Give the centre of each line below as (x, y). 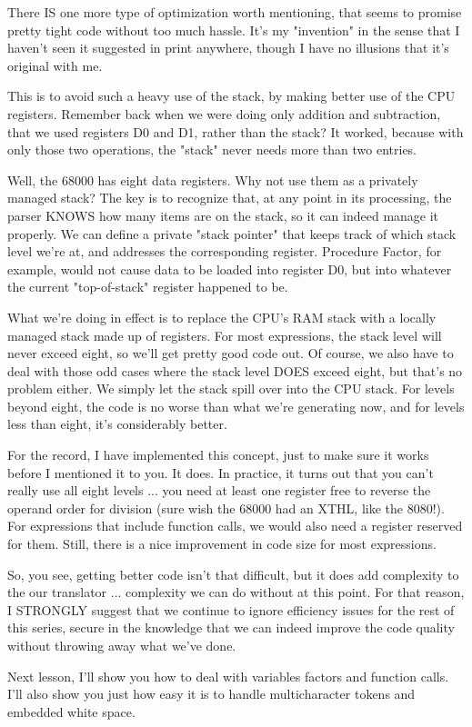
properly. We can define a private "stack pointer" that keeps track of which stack (232, 233)
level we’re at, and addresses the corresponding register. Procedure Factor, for (225, 251)
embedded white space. (71, 711)
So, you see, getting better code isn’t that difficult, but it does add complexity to (233, 574)
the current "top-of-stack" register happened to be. (148, 287)
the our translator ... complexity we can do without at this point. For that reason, (236, 592)
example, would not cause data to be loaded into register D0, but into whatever (230, 269)
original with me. (55, 65)
